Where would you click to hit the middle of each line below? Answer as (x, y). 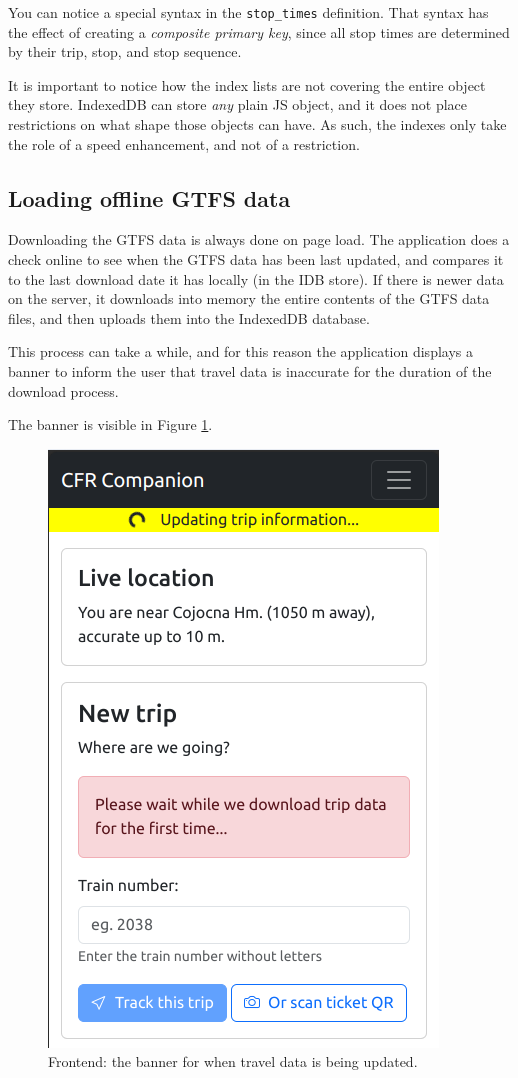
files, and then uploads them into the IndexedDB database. (189, 317)
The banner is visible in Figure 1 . (110, 424)
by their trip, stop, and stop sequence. (125, 51)
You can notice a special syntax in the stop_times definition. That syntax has (248, 12)
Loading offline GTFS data (149, 197)
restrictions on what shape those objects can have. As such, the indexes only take (257, 124)
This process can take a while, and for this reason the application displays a (240, 351)
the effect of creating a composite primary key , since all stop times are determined (259, 31)
